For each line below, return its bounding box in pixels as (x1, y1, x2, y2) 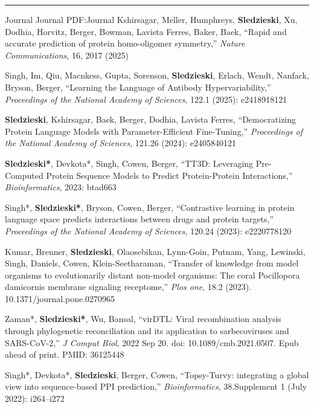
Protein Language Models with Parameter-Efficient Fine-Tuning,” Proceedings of (5, 124, 303, 137)
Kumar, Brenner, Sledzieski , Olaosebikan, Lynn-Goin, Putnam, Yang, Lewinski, (5, 245, 306, 257)
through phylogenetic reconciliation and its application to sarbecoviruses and (5, 324, 289, 337)
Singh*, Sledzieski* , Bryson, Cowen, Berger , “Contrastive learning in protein (5, 201, 295, 213)
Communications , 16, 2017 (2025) (5, 48, 129, 61)
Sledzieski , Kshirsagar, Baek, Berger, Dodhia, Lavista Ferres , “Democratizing (5, 113, 296, 126)
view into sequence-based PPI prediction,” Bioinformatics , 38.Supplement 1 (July (5, 380, 307, 393)
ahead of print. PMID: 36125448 (5, 348, 124, 361)
